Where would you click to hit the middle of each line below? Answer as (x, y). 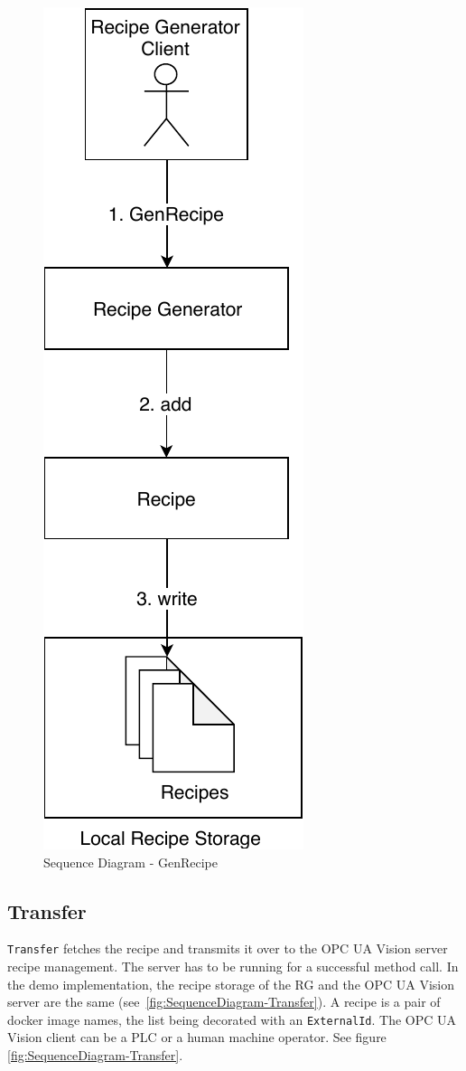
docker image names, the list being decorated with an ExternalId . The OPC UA (232, 1019)
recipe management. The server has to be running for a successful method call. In (233, 967)
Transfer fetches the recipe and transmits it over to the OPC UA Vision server (228, 948)
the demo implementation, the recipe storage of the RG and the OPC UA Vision (231, 984)
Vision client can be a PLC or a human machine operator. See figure (197, 1037)
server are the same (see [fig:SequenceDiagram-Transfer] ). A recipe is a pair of (224, 1002)
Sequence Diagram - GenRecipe (131, 862)
